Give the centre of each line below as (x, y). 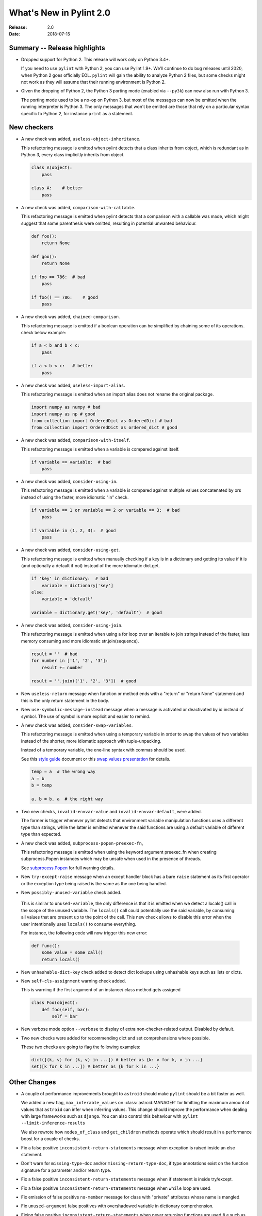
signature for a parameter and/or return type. (66, 1170)
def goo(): (44, 256)
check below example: (44, 333)
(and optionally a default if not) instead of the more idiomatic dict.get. (90, 566)
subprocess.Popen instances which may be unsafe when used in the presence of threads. (111, 859)
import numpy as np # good (63, 414)
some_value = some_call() (72, 953)
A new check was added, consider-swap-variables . (77, 725)
